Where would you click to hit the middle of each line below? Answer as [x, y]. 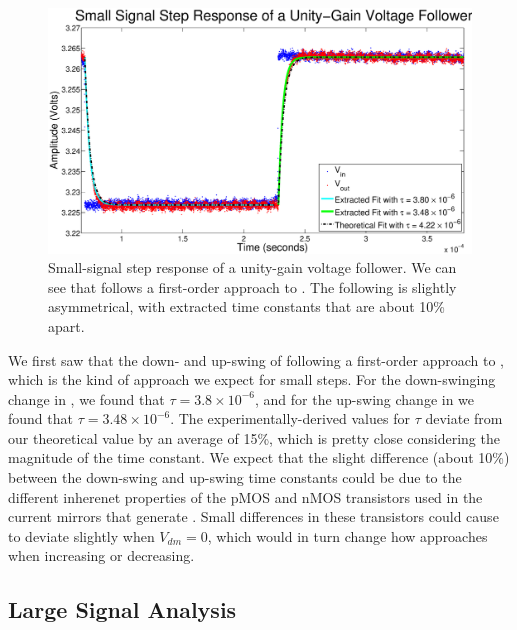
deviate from [464, 418]
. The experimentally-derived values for [290, 418]
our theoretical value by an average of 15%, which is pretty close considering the [254, 437]
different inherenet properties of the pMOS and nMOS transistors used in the [245, 496]
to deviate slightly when [81, 535]
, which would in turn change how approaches [347, 535]
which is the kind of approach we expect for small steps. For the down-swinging [252, 379]
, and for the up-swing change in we [364, 398]
